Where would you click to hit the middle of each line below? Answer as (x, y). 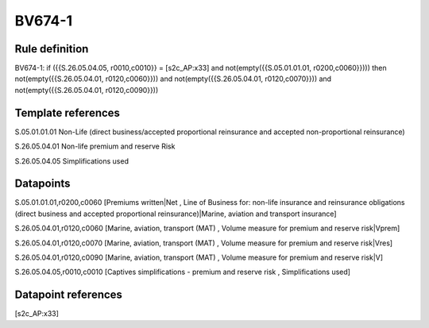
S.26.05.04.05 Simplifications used (71, 161)
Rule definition (52, 49)
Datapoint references (69, 295)
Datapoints (43, 184)
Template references (68, 112)
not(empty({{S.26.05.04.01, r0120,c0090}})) (87, 90)
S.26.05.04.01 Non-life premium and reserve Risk (95, 146)
